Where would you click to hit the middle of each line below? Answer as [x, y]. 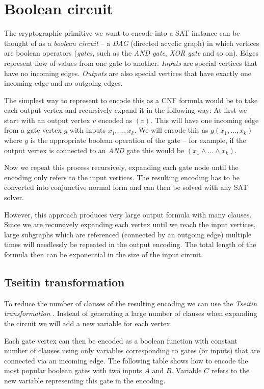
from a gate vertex [33, 130]
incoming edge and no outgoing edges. [63, 83]
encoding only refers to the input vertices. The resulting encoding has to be [122, 177]
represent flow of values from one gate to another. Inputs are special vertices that [131, 63]
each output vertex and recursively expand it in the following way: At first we [126, 110]
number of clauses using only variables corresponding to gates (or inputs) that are [132, 350]
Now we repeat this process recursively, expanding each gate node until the [121, 167]
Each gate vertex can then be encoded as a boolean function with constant [121, 340]
